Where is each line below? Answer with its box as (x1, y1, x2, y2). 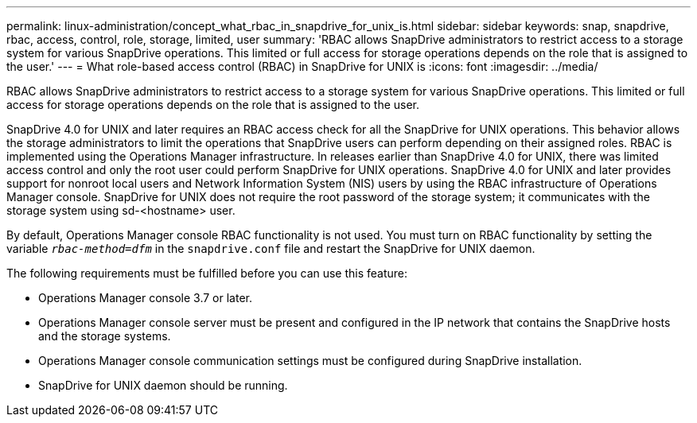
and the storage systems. (38, 329, 171, 343)
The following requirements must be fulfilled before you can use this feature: (6, 266, 408, 280)
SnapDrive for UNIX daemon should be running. (38, 378, 288, 392)
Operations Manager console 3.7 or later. (38, 291, 252, 305)
